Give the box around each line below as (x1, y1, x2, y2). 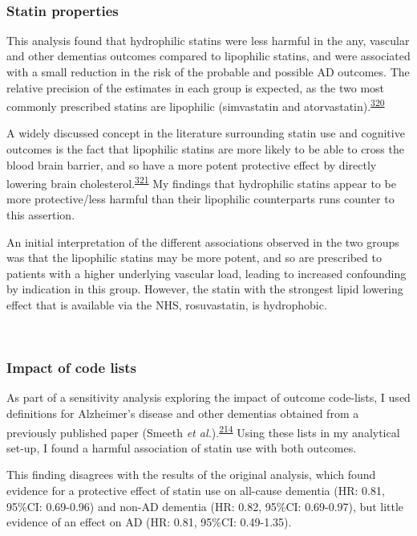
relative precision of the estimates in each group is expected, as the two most (6, 79, 385, 96)
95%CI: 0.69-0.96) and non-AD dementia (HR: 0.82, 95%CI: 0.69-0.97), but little (6, 497, 404, 514)
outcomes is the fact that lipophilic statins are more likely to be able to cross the (6, 141, 404, 158)
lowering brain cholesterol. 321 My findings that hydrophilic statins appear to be (6, 173, 396, 191)
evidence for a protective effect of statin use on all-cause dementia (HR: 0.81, (6, 482, 385, 499)
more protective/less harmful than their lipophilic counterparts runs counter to (6, 190, 395, 207)
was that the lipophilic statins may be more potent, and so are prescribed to (6, 249, 382, 266)
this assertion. (6, 207, 75, 223)
